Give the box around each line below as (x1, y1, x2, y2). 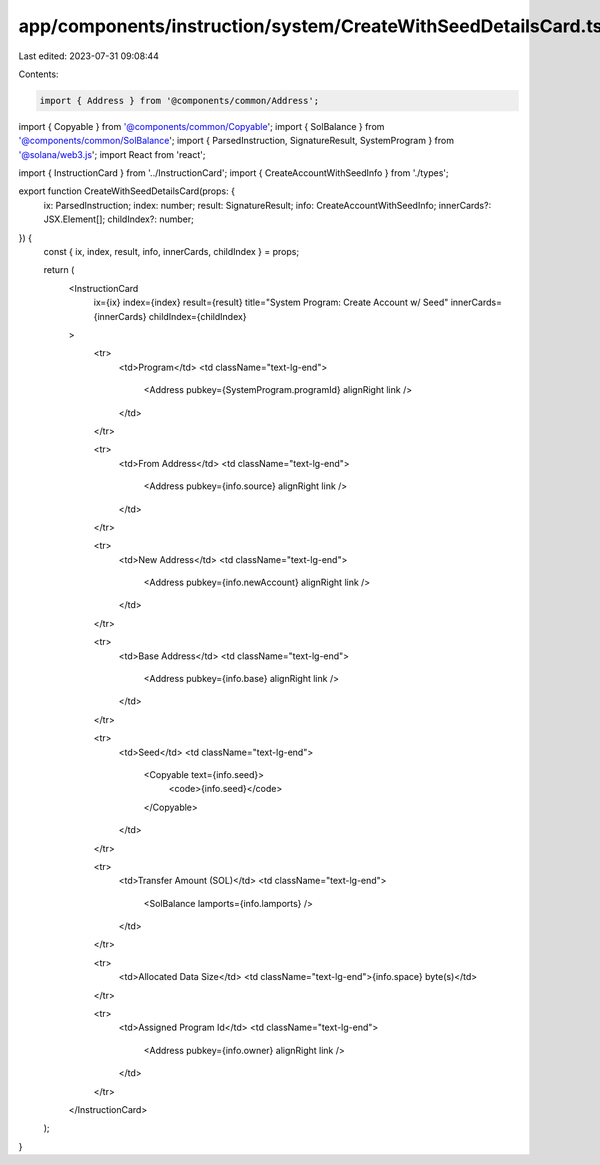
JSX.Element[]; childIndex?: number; (43, 213, 194, 225)
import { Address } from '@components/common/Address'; (39, 95, 320, 106)
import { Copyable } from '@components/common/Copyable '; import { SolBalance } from (18, 120, 385, 132)
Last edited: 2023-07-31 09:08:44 (18, 50, 160, 62)
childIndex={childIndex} (148, 310, 247, 322)
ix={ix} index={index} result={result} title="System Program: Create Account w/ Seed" (93, 296, 449, 309)
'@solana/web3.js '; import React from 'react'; (18, 148, 206, 160)
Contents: (18, 68, 59, 80)
